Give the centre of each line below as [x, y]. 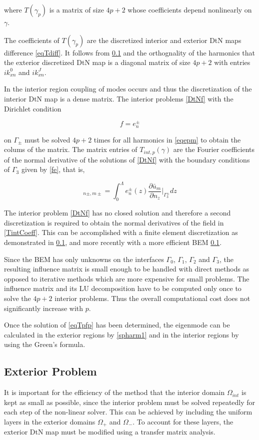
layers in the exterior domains [50, 421]
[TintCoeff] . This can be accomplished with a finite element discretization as [121, 232]
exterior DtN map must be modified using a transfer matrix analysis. [110, 432]
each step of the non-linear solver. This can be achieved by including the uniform [128, 412]
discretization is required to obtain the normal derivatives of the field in [114, 222]
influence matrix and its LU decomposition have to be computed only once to [123, 288]
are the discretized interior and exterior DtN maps [164, 40]
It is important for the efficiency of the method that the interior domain [114, 392]
